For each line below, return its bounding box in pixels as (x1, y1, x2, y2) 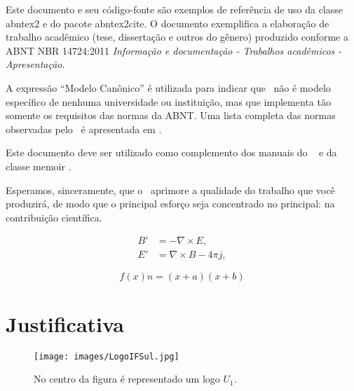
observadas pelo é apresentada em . (6, 121, 162, 136)
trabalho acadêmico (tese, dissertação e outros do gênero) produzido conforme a (6, 29, 348, 44)
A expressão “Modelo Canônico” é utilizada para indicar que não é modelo (6, 80, 331, 95)
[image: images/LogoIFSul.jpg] (34, 351, 179, 362)
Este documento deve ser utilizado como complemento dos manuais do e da (6, 145, 337, 160)
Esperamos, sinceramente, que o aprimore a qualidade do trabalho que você (6, 182, 335, 197)
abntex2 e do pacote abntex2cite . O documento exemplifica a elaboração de (6, 15, 329, 30)
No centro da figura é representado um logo (34, 371, 220, 386)
